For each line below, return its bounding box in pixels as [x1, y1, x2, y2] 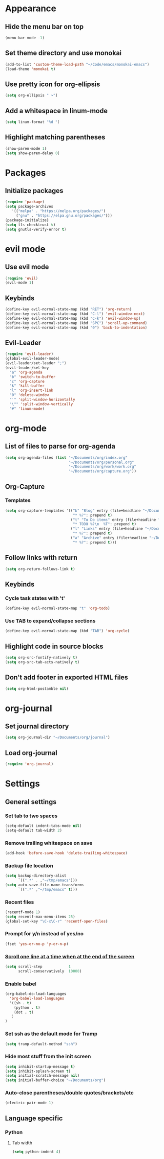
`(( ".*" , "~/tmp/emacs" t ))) [18, 887, 78, 892]
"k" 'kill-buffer [9, 383, 45, 388]
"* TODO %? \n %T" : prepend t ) [72, 522, 137, 527]
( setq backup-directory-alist [5, 874, 67, 878]
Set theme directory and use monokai [5, 49, 122, 57]
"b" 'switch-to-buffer [9, 374, 56, 379]
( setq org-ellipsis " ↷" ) [5, 93, 58, 98]
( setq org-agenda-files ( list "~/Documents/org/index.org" [5, 455, 128, 460]
